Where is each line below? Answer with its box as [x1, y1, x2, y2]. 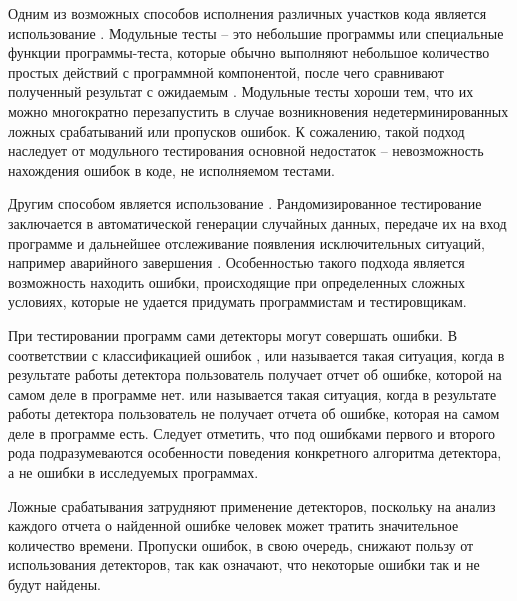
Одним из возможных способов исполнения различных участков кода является [8, 3, 487, 23]
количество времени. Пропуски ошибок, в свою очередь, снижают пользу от [8, 534, 474, 555]
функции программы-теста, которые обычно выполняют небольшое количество [8, 42, 490, 63]
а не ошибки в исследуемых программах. [8, 462, 259, 483]
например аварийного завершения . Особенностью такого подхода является [8, 252, 465, 273]
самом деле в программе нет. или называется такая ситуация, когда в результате [8, 383, 497, 404]
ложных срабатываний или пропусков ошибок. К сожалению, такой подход [8, 120, 465, 141]
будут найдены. [8, 574, 101, 595]
